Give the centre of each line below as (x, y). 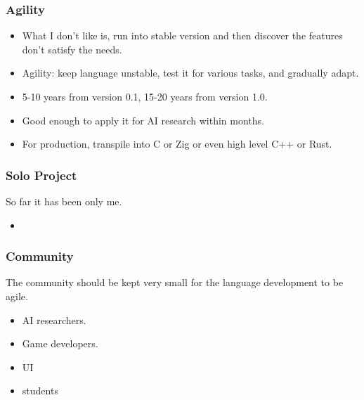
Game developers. (60, 343)
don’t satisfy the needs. (72, 49)
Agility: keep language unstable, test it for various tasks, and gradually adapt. (190, 73)
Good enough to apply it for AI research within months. (143, 120)
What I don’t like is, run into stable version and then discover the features (182, 36)
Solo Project (41, 175)
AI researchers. (54, 320)
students (40, 391)
